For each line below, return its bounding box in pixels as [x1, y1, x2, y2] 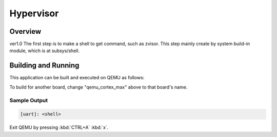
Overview [9, 27, 42, 36]
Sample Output [9, 97, 48, 104]
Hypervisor [9, 8, 59, 19]
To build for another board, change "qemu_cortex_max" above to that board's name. [9, 84, 188, 90]
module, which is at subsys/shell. [9, 48, 80, 54]
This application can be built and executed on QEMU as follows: [9, 75, 145, 81]
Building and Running [9, 61, 80, 70]
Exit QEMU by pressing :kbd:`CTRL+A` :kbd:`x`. [9, 124, 109, 130]
